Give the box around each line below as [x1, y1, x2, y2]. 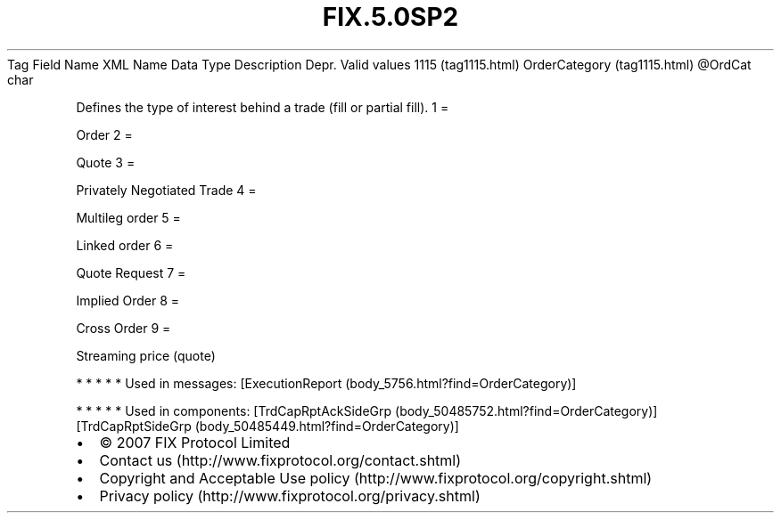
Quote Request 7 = [76, 264, 186, 280]
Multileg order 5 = [76, 209, 181, 225]
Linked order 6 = [76, 237, 174, 253]
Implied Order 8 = [76, 292, 179, 308]
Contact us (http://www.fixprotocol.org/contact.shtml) [99, 451, 462, 469]
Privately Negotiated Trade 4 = [76, 182, 257, 198]
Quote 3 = [76, 154, 136, 170]
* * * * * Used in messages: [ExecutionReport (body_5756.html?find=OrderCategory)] [76, 375, 577, 391]
